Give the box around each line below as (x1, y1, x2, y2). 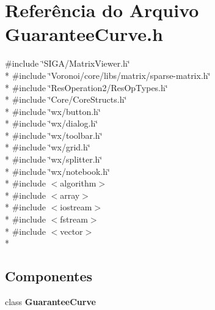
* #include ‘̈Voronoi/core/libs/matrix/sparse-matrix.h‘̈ (5, 68, 211, 81)
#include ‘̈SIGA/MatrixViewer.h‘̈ (5, 57, 130, 70)
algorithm (60, 177, 97, 190)
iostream (60, 201, 92, 213)
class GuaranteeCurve (5, 295, 96, 308)
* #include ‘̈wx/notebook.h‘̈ (5, 164, 110, 177)
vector (60, 224, 83, 237)
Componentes (5, 267, 93, 286)
